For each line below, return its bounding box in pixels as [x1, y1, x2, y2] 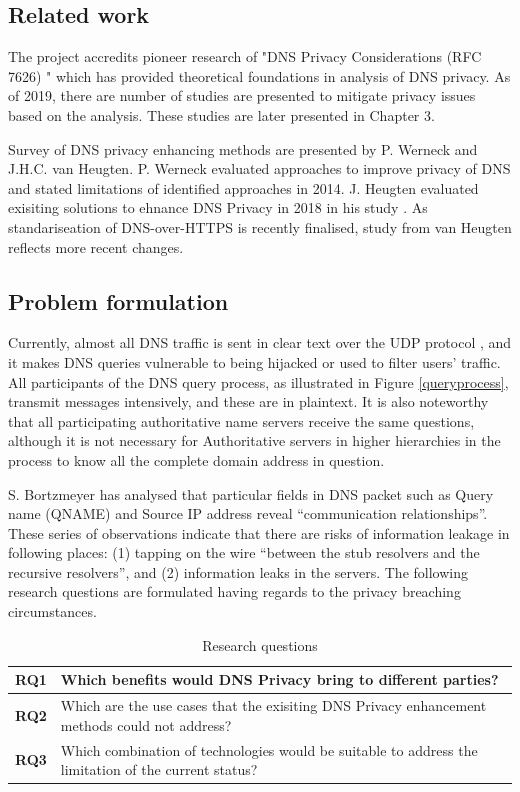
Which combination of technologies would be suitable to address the [60, 739, 478, 760]
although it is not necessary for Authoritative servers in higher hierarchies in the [8, 430, 501, 451]
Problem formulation [8, 285, 229, 316]
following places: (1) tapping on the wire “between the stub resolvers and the [8, 542, 480, 563]
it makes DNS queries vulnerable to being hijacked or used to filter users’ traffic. [8, 351, 501, 372]
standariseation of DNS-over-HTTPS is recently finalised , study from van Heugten [8, 216, 512, 237]
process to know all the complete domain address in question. [8, 449, 385, 470]
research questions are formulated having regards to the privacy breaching [8, 581, 461, 602]
